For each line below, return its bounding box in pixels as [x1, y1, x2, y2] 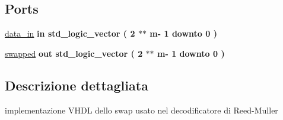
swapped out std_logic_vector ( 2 [5, 47, 143, 59]
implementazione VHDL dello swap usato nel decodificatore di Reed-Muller [5, 103, 278, 116]
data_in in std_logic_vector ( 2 [5, 27, 135, 40]
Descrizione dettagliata [5, 76, 148, 94]
